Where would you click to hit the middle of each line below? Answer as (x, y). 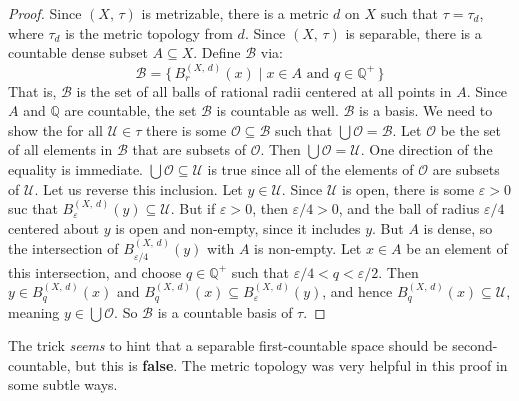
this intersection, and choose (95, 271)
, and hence (357, 291)
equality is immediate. (76, 168)
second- (475, 345)
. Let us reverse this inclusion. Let (138, 188)
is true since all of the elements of (310, 168)
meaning (34, 311)
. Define (217, 52)
